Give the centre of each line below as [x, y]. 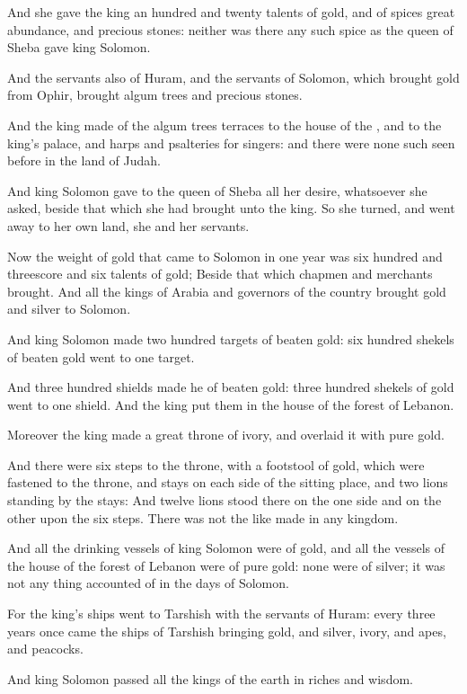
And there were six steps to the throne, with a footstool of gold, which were [216, 464]
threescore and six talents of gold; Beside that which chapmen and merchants [220, 274]
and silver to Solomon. [69, 309]
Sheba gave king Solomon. [79, 47]
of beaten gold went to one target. [101, 356]
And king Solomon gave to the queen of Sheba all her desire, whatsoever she [217, 190]
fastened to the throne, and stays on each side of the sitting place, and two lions [228, 482]
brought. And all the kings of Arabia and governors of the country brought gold [227, 291]
